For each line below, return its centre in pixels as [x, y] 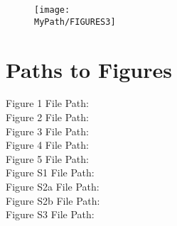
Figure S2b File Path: [53, 200]
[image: [52, 10]
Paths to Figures [89, 69]
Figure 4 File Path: [47, 145]
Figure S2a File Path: [53, 186]
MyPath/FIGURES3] [75, 22]
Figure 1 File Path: [47, 103]
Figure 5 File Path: [47, 158]
